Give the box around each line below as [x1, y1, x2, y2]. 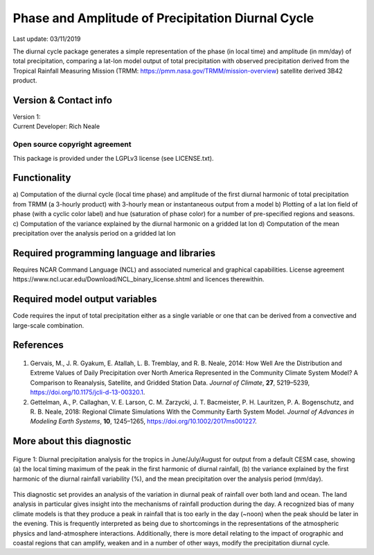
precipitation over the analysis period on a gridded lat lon [12, 229, 176, 238]
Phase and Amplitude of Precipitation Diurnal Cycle [12, 10, 314, 26]
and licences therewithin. [193, 275, 265, 283]
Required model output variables [12, 293, 157, 305]
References [12, 340, 64, 351]
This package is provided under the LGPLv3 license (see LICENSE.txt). [12, 154, 214, 162]
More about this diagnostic [12, 435, 132, 447]
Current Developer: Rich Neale [12, 122, 100, 131]
